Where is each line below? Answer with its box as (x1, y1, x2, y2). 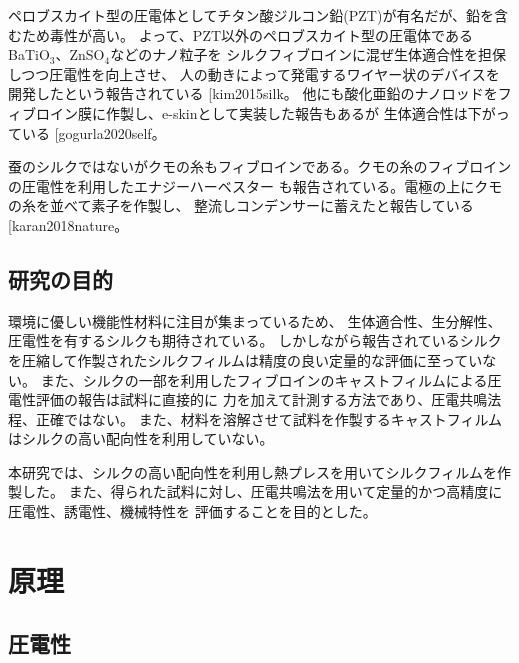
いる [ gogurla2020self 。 (21, 122, 166, 143)
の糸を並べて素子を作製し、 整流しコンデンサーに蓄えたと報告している (8, 195, 474, 216)
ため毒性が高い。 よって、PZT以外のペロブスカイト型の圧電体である (21, 24, 473, 45)
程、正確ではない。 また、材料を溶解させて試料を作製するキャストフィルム (8, 408, 503, 429)
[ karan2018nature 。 (8, 214, 129, 235)
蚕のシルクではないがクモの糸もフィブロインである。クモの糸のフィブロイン (8, 156, 512, 177)
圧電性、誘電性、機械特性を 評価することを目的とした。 (8, 501, 377, 522)
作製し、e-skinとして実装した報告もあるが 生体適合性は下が (105, 102, 496, 123)
